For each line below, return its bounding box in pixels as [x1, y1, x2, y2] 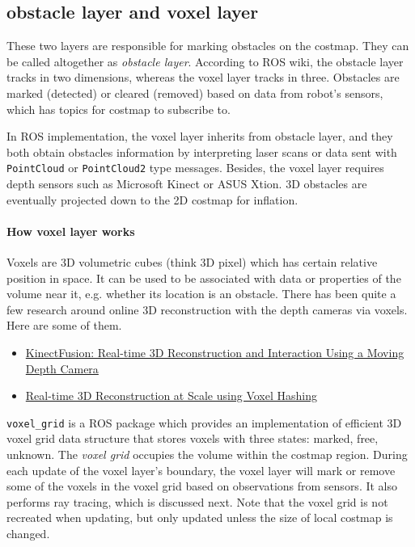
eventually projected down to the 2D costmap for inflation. [6, 191, 299, 208]
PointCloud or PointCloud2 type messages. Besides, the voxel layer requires [6, 159, 384, 176]
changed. [6, 524, 50, 541]
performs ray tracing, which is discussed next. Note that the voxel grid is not [6, 493, 388, 510]
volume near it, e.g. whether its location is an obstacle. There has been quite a [6, 285, 396, 302]
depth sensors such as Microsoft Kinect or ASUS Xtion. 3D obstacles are [6, 175, 367, 192]
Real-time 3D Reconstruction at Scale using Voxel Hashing [25, 387, 317, 404]
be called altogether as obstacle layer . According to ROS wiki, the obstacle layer [6, 53, 404, 69]
